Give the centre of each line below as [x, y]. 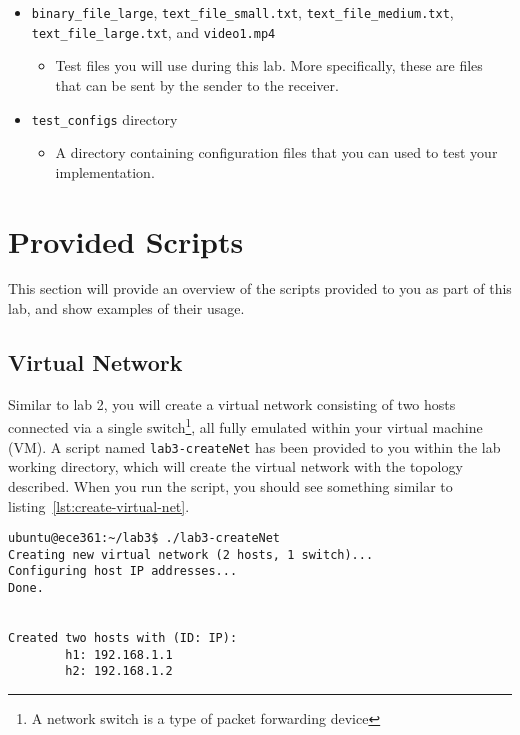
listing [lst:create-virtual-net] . [99, 505]
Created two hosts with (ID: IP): [123, 638]
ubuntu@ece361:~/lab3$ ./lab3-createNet [144, 538]
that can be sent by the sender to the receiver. [197, 84]
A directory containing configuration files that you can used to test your [276, 152]
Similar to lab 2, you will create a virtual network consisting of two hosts [232, 403]
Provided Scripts [126, 240]
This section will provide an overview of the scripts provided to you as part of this [260, 288]
